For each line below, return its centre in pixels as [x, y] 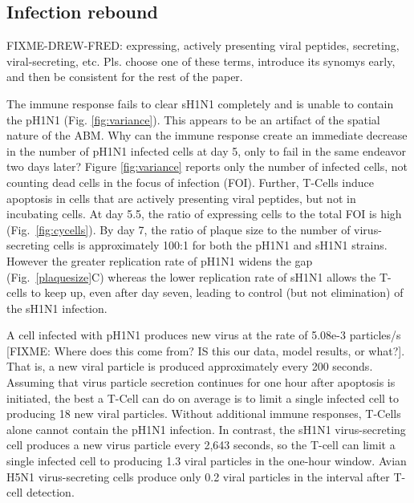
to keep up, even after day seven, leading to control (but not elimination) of [217, 292]
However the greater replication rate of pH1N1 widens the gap [160, 260]
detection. [50, 492]
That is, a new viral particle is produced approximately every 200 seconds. [190, 366]
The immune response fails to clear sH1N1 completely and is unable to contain [200, 103]
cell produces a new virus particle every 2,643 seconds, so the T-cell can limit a [201, 445]
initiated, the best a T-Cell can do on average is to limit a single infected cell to [203, 398]
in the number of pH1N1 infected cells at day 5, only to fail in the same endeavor [206, 150]
